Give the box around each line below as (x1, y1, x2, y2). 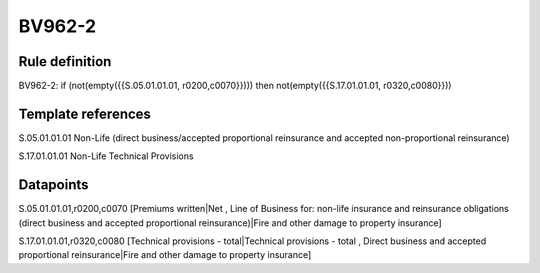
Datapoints (18, 176, 89, 194)
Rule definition (18, 53, 112, 70)
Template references (18, 105, 152, 122)
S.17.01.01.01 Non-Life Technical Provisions (18, 150, 194, 162)
